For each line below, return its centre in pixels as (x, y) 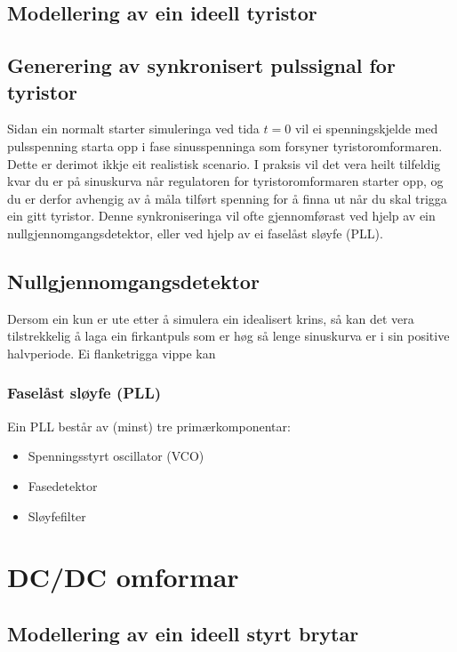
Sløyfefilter (57, 515)
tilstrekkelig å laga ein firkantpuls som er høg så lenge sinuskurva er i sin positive (228, 336)
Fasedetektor (63, 485)
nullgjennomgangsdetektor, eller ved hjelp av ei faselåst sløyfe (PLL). (195, 233)
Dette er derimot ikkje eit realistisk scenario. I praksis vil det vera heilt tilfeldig (224, 163)
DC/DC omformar (123, 577)
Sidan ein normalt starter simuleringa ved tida (133, 129)
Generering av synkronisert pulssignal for (201, 65)
